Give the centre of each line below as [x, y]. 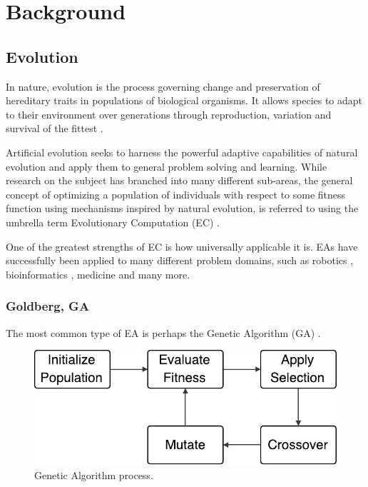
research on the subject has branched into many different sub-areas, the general [179, 180]
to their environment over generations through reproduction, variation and [169, 114]
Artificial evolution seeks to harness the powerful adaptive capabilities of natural [182, 152]
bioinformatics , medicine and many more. [98, 274]
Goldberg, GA [48, 306]
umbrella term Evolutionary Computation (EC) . [113, 222]
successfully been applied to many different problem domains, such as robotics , [180, 260]
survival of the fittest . [55, 128]
